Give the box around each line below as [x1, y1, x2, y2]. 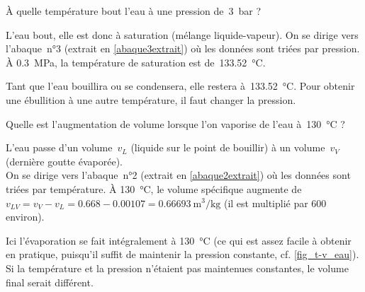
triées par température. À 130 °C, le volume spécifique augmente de [6, 181, 302, 196]
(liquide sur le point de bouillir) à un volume [130, 140, 325, 155]
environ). [6, 209, 45, 224]
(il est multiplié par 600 [223, 195, 327, 210]
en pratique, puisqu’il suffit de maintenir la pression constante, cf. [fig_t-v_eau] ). [6, 247, 359, 262]
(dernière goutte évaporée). [6, 153, 123, 168]
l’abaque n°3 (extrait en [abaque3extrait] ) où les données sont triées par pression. [6, 41, 360, 56]
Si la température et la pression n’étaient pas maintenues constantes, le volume [6, 260, 349, 275]
